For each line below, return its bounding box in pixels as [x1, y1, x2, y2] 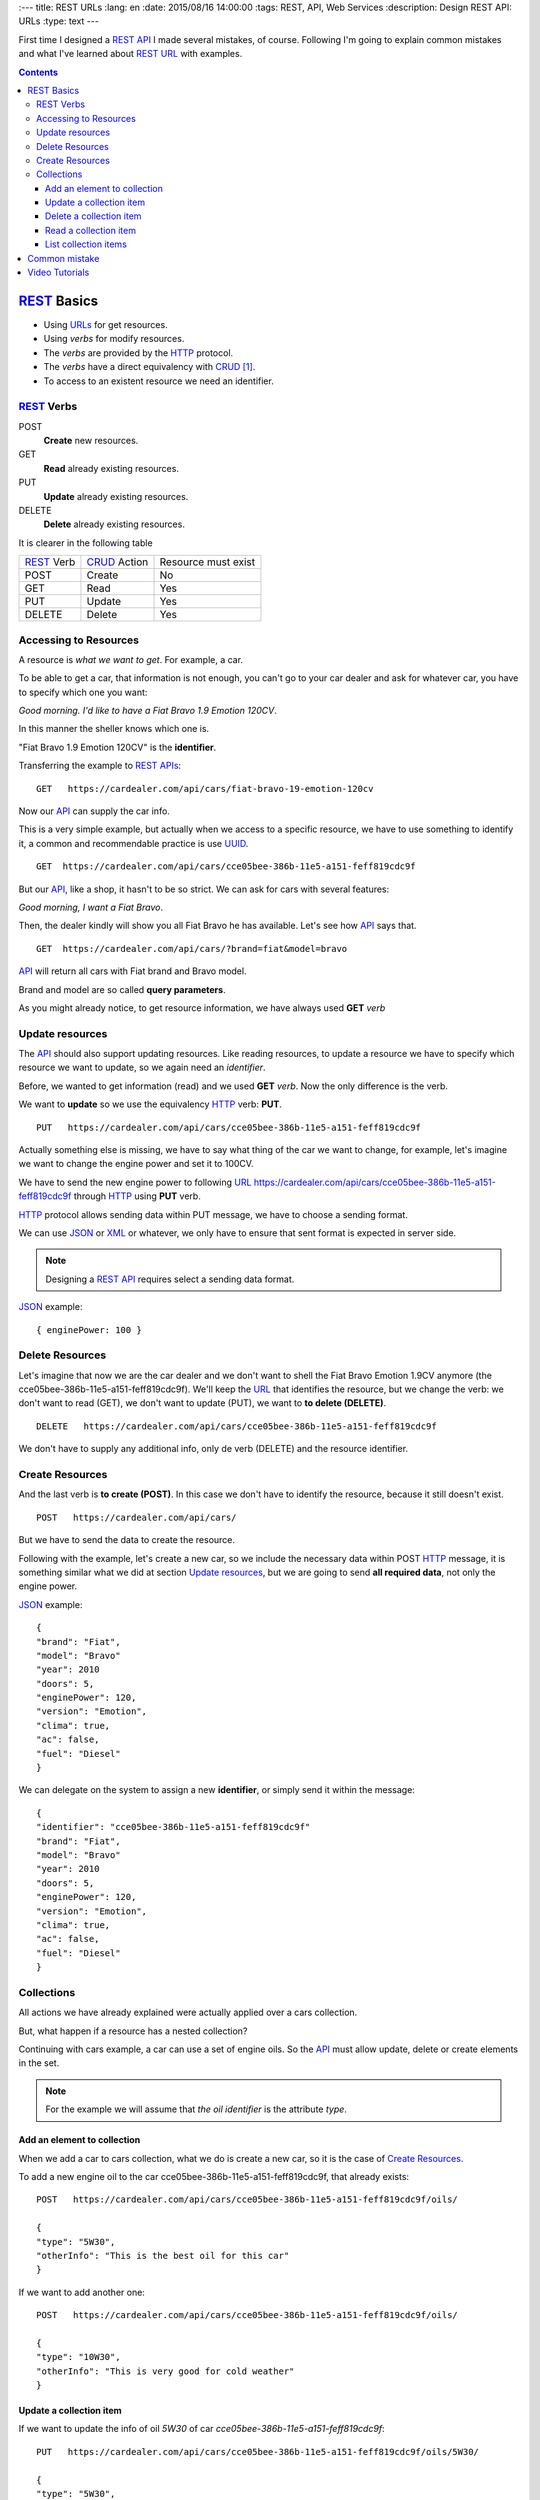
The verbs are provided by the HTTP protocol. [43, 346, 234, 359]
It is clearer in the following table [18, 536, 154, 549]
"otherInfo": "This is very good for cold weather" [36, 2365, 295, 2377]
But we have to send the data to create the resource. [18, 1534, 235, 1546]
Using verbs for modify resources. [43, 333, 185, 345]
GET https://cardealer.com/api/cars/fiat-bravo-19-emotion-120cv [36, 783, 374, 794]
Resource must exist [159, 555, 256, 569]
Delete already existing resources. [43, 518, 185, 530]
